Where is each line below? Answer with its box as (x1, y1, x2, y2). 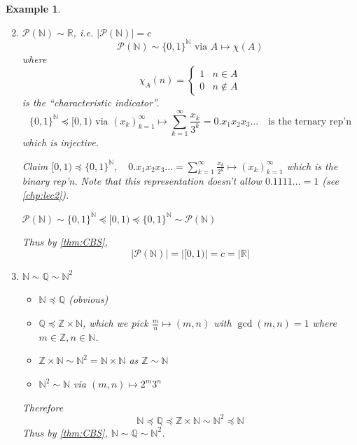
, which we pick (83, 316, 148, 330)
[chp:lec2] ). (22, 188, 69, 202)
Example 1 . (6, 1, 61, 15)
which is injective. (22, 135, 99, 149)
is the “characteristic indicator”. (22, 95, 160, 110)
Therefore (22, 400, 64, 414)
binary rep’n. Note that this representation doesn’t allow (22, 174, 262, 188)
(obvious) (69, 292, 108, 306)
